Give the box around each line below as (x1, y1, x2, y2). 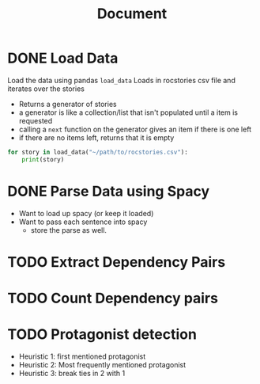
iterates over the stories (7, 84, 85, 93)
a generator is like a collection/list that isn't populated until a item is (18, 108, 239, 117)
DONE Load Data (7, 49, 119, 67)
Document (96, 5, 168, 23)
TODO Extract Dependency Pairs (7, 253, 226, 271)
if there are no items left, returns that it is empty (18, 132, 175, 143)
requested (18, 116, 53, 125)
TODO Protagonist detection (7, 325, 197, 344)
